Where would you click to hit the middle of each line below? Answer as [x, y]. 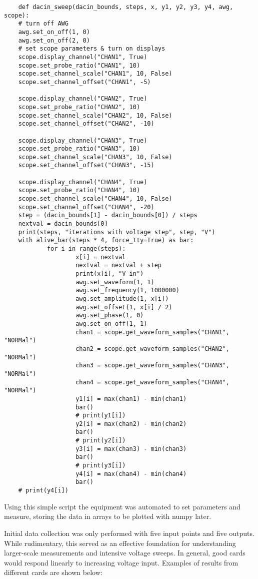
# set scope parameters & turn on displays [92, 49]
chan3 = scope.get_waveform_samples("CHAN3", [153, 366]
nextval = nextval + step [118, 265]
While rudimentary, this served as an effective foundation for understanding [120, 543]
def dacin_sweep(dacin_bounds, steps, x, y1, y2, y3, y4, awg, [126, 7]
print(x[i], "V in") [110, 274]
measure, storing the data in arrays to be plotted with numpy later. [108, 516]
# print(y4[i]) [43, 491]
